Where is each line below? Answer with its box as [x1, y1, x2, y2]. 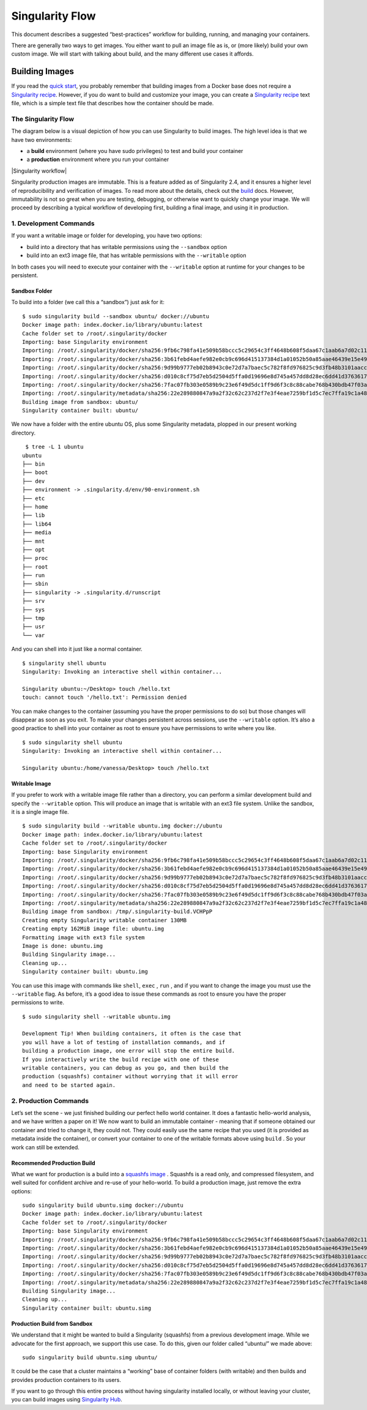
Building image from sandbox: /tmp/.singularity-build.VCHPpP [22, 908, 213, 915]
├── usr [22, 623, 45, 630]
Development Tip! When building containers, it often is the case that [22, 1030, 242, 1037]
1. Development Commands [11, 219, 95, 228]
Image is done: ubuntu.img [22, 942, 103, 949]
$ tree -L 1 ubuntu [25, 444, 84, 450]
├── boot [22, 469, 48, 476]
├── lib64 [22, 520, 51, 528]
